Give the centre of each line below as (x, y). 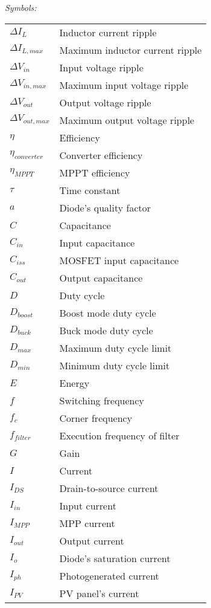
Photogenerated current (109, 575)
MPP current (87, 523)
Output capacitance (101, 277)
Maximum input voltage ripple (124, 85)
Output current (92, 540)
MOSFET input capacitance (119, 260)
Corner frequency (96, 418)
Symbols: (21, 7)
